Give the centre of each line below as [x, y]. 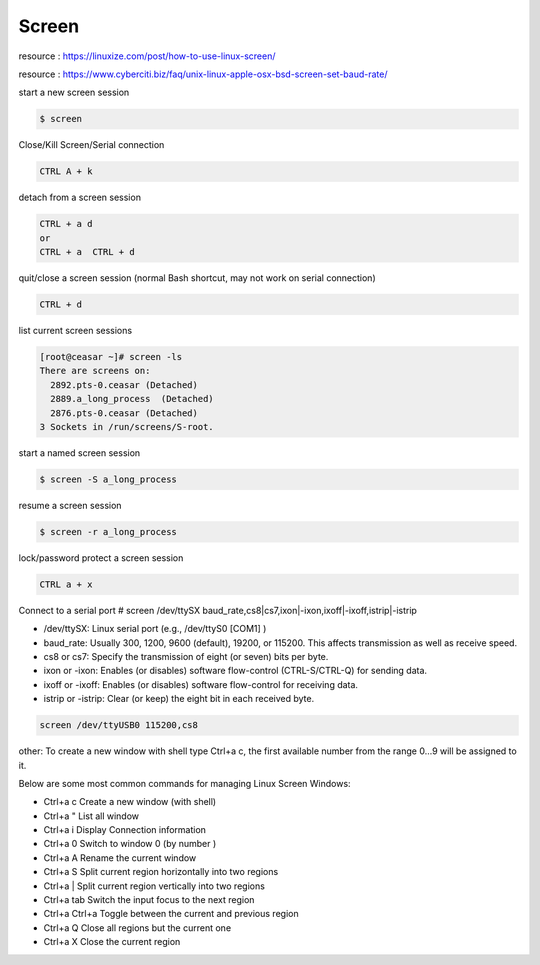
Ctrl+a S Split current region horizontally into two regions [161, 872]
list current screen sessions [75, 330]
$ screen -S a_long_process [108, 479]
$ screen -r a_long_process [108, 531]
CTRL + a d [66, 224]
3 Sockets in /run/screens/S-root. [126, 426]
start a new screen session [74, 92]
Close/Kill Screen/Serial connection [91, 145]
